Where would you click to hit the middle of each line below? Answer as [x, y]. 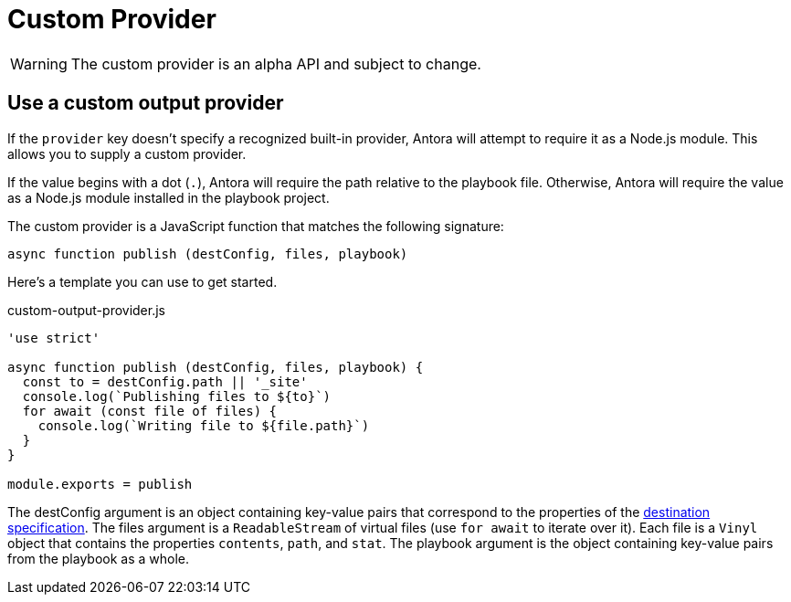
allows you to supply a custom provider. [127, 153]
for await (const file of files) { [150, 411]
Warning [39, 63]
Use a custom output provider [146, 103]
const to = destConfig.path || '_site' [165, 381]
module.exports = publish [100, 484]
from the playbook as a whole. [99, 558]
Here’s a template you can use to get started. [142, 281]
